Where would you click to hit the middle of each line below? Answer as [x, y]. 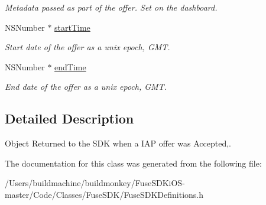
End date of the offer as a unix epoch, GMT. [86, 87]
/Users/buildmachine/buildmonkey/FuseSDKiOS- [95, 183]
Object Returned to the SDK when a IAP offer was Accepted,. [118, 143]
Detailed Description [69, 118]
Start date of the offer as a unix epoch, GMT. [87, 47]
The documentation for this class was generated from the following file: [133, 163]
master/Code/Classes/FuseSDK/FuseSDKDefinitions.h [104, 194]
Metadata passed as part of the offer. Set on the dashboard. [111, 7]
